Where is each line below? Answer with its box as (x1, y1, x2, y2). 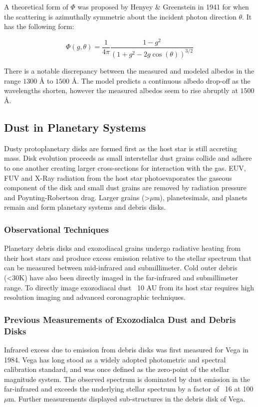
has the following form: (4, 21, 74, 32)
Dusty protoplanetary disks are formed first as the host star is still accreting (4, 143, 238, 153)
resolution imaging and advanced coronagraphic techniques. (4, 292, 186, 302)
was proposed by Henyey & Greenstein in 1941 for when (77, 2, 249, 12)
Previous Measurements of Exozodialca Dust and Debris (4, 313, 236, 325)
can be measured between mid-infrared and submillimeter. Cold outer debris (4, 262, 238, 273)
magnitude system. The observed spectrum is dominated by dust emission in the (4, 373, 250, 384)
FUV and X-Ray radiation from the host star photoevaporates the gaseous (4, 172, 232, 183)
